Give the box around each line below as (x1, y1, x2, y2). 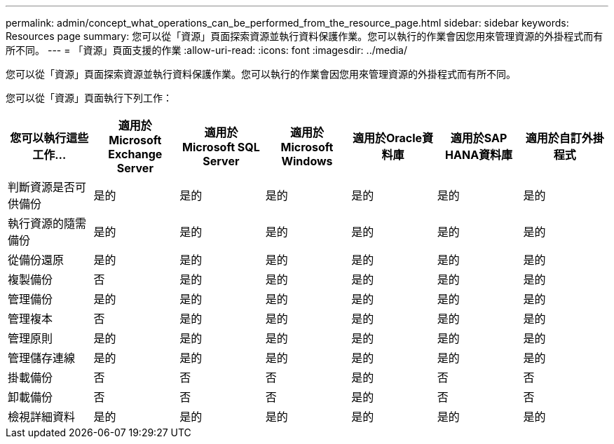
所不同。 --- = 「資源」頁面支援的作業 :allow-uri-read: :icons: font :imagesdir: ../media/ (6, 44, 408, 56)
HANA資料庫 (445, 148, 513, 162)
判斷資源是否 (8, 180, 76, 194)
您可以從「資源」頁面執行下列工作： (6, 92, 172, 104)
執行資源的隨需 (8, 216, 87, 230)
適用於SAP (450, 131, 507, 145)
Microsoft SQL (182, 140, 260, 154)
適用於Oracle (352, 131, 423, 145)
